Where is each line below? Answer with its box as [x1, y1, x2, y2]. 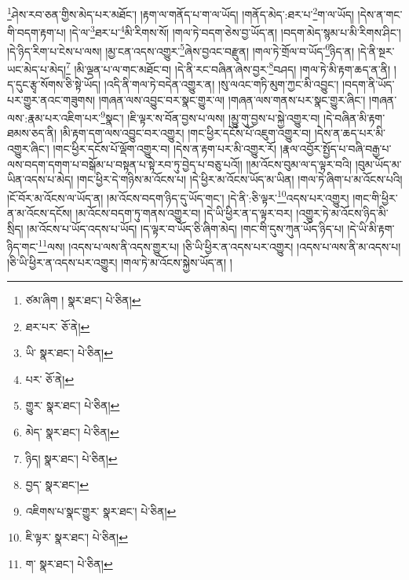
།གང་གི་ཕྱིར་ [352, 189, 398, 206]
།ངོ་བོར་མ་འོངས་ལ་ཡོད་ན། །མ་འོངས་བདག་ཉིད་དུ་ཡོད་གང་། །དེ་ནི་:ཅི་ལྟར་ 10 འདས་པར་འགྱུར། [7, 187, 349, 206]
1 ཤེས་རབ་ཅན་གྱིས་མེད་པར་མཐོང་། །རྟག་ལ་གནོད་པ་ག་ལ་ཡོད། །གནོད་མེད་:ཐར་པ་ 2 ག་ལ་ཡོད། [7, 4, 354, 22]
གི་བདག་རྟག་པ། [7, 24, 66, 40]
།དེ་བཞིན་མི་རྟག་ [323, 109, 385, 126]
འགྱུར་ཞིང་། [7, 140, 49, 157]
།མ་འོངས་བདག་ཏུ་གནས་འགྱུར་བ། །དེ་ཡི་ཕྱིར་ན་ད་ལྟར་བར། [75, 205, 293, 221]
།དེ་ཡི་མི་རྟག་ [347, 220, 395, 236]
